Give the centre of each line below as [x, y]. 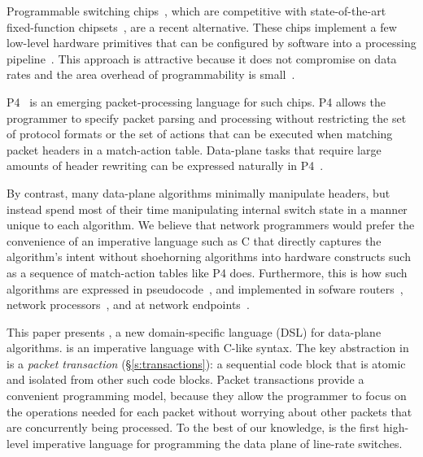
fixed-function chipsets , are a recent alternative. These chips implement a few [202, 26]
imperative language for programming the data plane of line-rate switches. [217, 443]
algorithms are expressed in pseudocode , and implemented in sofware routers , [205, 288]
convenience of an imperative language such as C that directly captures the [194, 240]
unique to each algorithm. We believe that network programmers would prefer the [211, 225]
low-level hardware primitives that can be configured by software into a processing [211, 43]
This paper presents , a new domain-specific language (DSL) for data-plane [194, 331]
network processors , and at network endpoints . [128, 305]
